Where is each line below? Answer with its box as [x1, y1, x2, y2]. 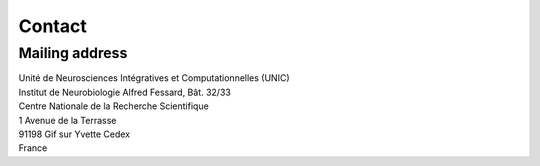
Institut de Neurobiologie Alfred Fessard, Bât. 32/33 [18, 86, 232, 98]
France [18, 142, 48, 154]
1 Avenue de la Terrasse [18, 114, 117, 126]
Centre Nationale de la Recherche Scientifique [18, 100, 209, 112]
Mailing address [18, 44, 128, 62]
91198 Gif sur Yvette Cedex [18, 128, 131, 140]
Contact [18, 15, 87, 37]
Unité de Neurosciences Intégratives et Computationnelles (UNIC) [18, 72, 290, 84]
